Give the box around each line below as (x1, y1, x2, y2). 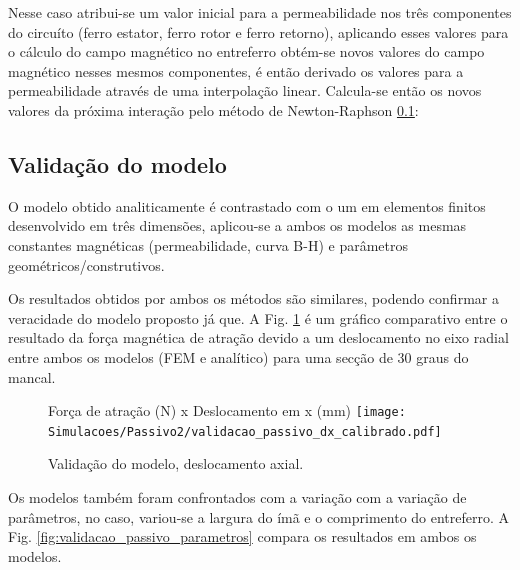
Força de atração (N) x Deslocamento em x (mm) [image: (48, 400, 406, 421)
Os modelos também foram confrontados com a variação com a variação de (8, 487, 467, 508)
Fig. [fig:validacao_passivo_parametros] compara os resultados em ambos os (8, 526, 477, 547)
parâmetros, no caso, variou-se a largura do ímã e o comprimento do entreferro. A (8, 506, 510, 527)
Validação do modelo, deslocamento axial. (48, 453, 304, 474)
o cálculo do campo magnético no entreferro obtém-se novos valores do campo (8, 41, 485, 62)
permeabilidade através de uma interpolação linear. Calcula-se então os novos (8, 80, 482, 101)
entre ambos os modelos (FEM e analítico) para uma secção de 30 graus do (8, 346, 469, 367)
